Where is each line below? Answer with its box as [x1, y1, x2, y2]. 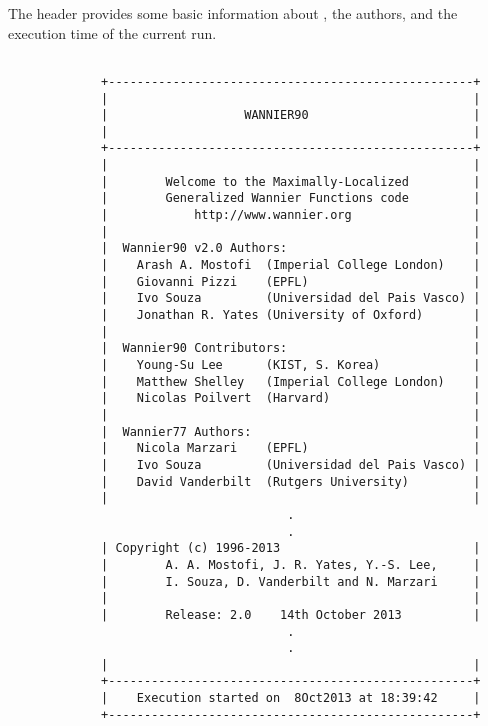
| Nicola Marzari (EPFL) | [101, 441, 481, 456]
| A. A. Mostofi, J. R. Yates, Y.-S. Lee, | [101, 557, 481, 572]
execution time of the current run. [8, 22, 217, 43]
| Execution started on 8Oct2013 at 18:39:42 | [101, 691, 481, 706]
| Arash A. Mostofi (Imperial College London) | [101, 258, 481, 273]
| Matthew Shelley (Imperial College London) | [101, 374, 481, 389]
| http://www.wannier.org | [101, 208, 481, 223]
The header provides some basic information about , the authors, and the [8, 3, 458, 23]
